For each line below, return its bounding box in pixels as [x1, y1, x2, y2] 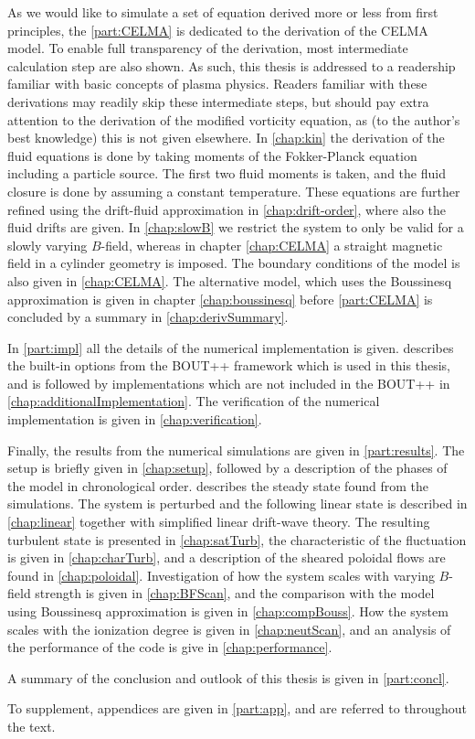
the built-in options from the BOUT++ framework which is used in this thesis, [7, 356, 450, 375]
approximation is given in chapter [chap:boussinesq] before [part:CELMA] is [7, 289, 433, 308]
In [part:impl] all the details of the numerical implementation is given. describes [7, 337, 454, 357]
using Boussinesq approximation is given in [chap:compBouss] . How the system [7, 602, 449, 620]
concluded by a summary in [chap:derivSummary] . [7, 307, 289, 327]
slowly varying [7, 235, 88, 254]
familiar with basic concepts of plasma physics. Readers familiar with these [7, 74, 427, 93]
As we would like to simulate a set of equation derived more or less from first [7, 3, 438, 21]
